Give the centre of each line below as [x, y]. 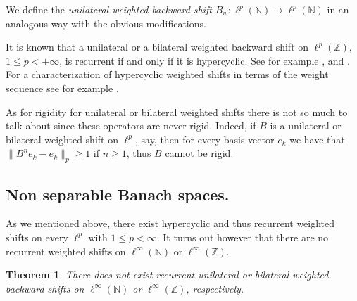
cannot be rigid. [199, 153]
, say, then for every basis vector [205, 139]
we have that [317, 139]
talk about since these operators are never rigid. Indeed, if [131, 126]
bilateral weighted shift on [62, 139]
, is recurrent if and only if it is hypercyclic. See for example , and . [205, 60]
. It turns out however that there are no [243, 237]
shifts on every [37, 237]
